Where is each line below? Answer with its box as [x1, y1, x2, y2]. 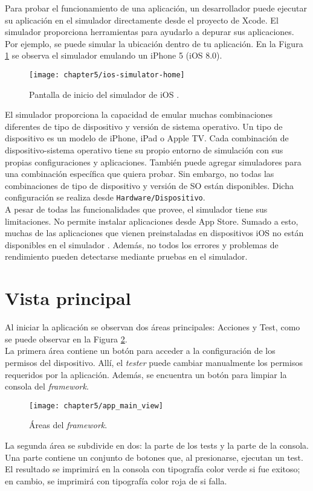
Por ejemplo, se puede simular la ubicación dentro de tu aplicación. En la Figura [5, 37, 303, 50]
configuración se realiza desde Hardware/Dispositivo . [5, 191, 205, 204]
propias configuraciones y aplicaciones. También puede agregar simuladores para [5, 155, 302, 168]
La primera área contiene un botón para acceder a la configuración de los [5, 344, 276, 357]
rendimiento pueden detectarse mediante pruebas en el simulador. [5, 250, 248, 263]
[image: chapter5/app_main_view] [29, 401, 163, 410]
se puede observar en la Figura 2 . [5, 332, 127, 345]
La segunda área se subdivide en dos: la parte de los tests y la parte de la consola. [5, 438, 309, 451]
